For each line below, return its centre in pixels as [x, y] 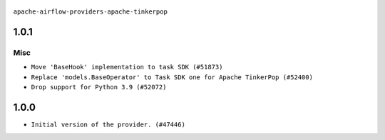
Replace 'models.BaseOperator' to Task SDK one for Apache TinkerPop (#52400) [172, 77]
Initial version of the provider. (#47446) [108, 124]
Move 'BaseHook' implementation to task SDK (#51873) [127, 67]
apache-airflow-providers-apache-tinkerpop [90, 12]
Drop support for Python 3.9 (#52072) [99, 87]
